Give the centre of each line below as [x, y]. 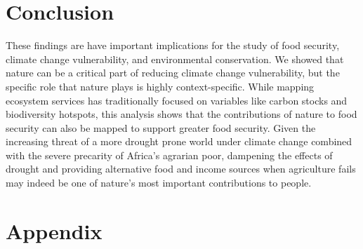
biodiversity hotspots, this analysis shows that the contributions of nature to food [181, 114]
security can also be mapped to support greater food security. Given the [161, 127]
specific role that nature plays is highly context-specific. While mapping [160, 86]
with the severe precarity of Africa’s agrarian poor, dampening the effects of [169, 155]
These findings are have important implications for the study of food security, [173, 45]
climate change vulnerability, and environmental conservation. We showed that [175, 59]
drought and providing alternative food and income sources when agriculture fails [181, 169]
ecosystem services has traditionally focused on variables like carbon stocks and [177, 100]
